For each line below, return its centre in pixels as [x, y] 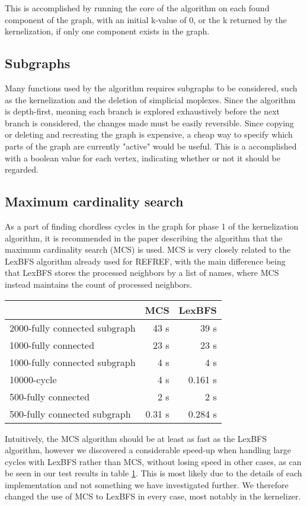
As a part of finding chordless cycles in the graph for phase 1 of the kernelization [152, 226]
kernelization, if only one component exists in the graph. [107, 31]
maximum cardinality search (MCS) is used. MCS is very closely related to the [148, 249]
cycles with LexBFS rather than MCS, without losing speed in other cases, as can [153, 461]
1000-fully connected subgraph [73, 362]
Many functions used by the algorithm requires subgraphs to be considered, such [151, 87]
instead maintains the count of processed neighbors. [99, 284]
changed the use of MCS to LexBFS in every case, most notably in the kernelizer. [153, 496]
